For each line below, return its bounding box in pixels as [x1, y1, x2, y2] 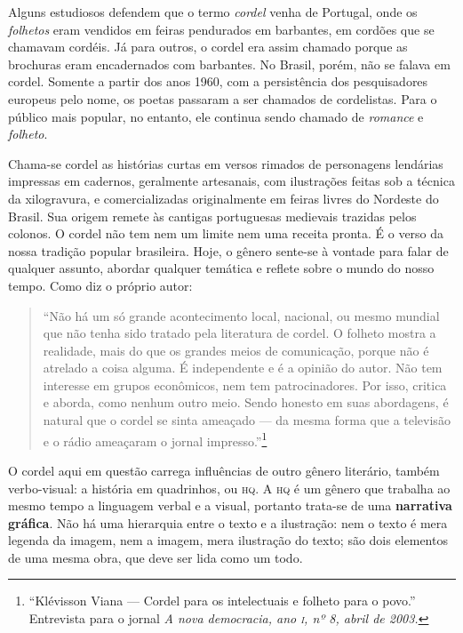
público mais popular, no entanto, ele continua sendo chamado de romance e [8, 107, 424, 125]
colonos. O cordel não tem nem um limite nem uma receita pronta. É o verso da [8, 224, 444, 243]
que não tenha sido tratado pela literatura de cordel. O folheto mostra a [43, 324, 436, 342]
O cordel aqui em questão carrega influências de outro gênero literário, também [8, 461, 440, 479]
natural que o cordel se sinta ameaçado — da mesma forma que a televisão [43, 411, 451, 429]
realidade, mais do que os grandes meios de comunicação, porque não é [43, 341, 429, 359]
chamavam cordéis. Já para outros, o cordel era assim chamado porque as [8, 37, 408, 56]
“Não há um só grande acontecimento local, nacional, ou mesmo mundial [43, 306, 440, 325]
